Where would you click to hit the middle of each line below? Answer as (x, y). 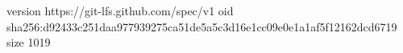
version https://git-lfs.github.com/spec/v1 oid (120, 10)
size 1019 (29, 42)
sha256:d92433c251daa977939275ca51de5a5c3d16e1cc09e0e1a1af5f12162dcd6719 (202, 26)
